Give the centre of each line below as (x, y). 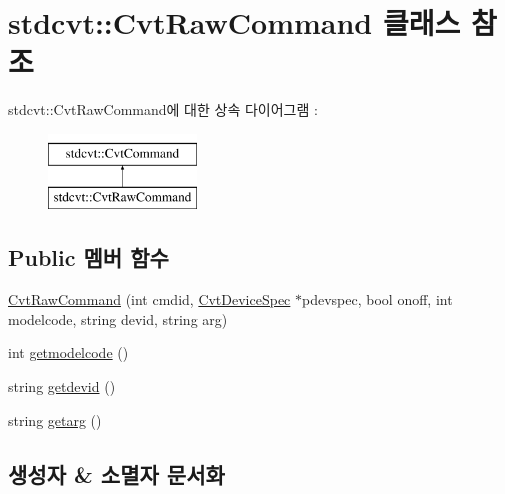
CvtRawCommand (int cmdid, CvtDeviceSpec (149, 299)
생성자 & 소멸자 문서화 (116, 473)
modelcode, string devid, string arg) (118, 318)
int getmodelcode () (68, 352)
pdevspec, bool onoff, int (377, 299)
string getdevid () (62, 386)
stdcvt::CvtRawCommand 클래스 (234, 22)
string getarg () (55, 419)
